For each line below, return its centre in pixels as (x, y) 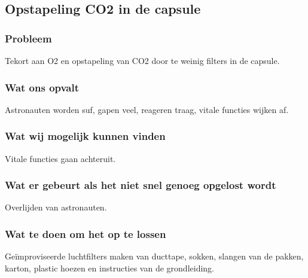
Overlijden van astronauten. (56, 207)
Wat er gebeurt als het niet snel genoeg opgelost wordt (141, 185)
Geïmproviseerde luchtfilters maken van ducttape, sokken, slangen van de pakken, (154, 256)
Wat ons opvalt (42, 87)
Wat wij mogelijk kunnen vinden (85, 136)
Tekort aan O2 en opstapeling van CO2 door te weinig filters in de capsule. (142, 60)
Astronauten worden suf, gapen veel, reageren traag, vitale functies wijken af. (147, 109)
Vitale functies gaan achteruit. (60, 158)
